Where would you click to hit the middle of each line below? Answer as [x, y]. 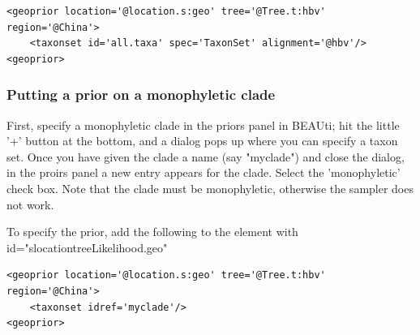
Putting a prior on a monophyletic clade [141, 94]
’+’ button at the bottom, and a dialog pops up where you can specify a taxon [202, 141]
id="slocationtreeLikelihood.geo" [87, 247]
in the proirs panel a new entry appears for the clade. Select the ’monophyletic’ [204, 172]
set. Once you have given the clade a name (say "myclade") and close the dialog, [206, 156]
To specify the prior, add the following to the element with [152, 232]
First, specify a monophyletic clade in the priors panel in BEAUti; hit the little [203, 125]
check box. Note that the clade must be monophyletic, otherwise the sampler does [210, 188]
